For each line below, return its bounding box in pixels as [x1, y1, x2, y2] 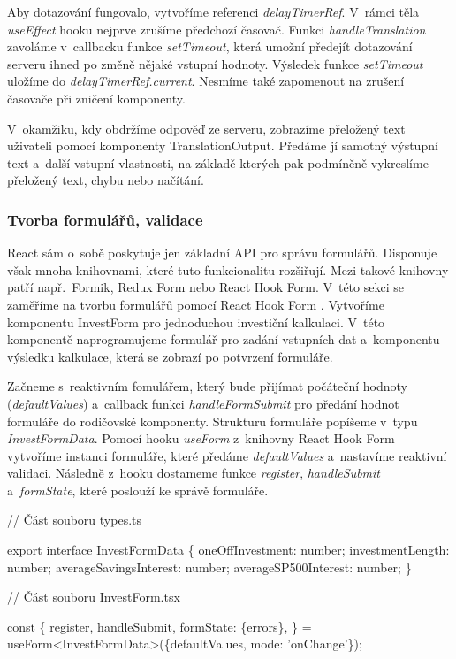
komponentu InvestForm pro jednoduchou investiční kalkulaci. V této [7, 312, 385, 331]
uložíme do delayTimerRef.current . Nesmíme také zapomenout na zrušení [7, 72, 405, 90]
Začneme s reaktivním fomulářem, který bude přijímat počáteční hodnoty [7, 377, 407, 395]
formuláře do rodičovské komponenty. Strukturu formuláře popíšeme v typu [7, 411, 418, 430]
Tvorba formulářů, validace [7, 208, 203, 230]
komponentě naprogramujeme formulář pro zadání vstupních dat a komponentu [7, 330, 440, 349]
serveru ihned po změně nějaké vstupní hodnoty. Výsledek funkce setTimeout [7, 54, 423, 73]
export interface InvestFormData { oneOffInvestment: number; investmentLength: [7, 540, 450, 559]
